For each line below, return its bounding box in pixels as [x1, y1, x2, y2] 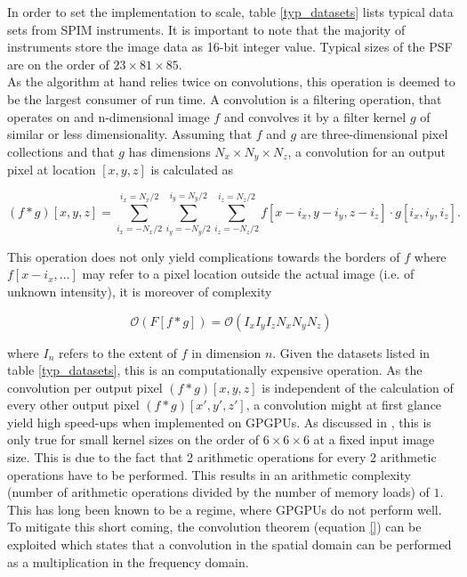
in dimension [191, 343, 262, 362]
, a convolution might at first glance [246, 395, 442, 414]
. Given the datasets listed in [272, 343, 431, 362]
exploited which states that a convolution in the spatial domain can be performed [7, 535, 452, 554]
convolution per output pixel [7, 378, 163, 396]
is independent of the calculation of [262, 378, 454, 396]
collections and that [7, 142, 115, 160]
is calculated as [150, 160, 234, 179]
